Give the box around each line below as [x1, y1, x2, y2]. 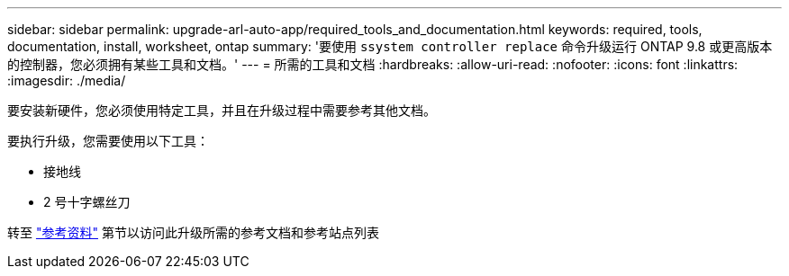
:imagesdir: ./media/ [7, 73, 126, 88]
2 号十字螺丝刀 [43, 194, 131, 209]
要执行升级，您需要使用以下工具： [7, 133, 209, 148]
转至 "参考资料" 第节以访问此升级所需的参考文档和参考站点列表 [7, 225, 379, 240]
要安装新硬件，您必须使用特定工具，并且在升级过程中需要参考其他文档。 [7, 102, 436, 118]
